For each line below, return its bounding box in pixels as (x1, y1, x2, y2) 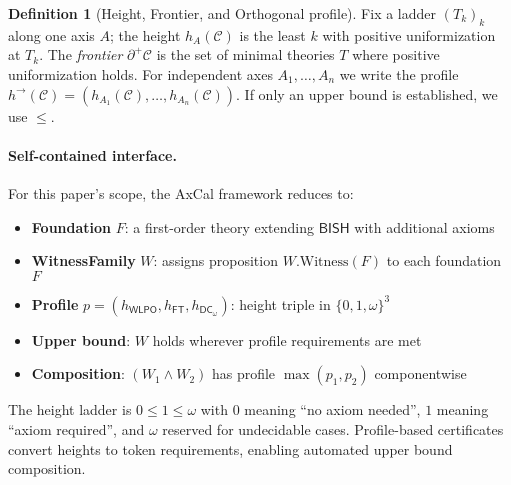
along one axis (8, 24, 95, 45)
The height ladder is (8, 399, 132, 420)
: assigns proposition (153, 250, 278, 271)
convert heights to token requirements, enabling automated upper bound (8, 438, 453, 459)
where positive (352, 44, 440, 65)
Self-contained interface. (8, 144, 177, 165)
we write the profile (339, 63, 459, 84)
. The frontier (39, 44, 123, 65)
